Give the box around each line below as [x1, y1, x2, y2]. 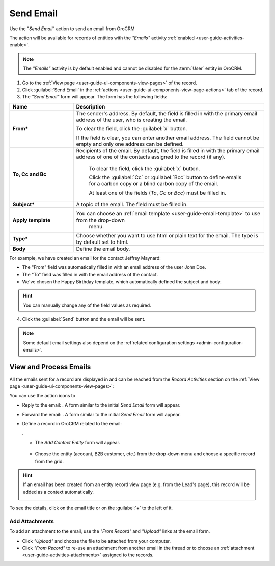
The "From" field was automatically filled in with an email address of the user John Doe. [22, 264, 206, 271]
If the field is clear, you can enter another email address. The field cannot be [76, 134, 260, 141]
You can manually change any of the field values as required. [23, 302, 151, 308]
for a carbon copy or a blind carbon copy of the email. [89, 180, 218, 187]
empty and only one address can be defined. [76, 140, 184, 147]
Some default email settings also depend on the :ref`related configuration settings [23, 339, 195, 346]
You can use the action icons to [9, 392, 76, 398]
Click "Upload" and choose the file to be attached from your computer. [22, 537, 171, 544]
